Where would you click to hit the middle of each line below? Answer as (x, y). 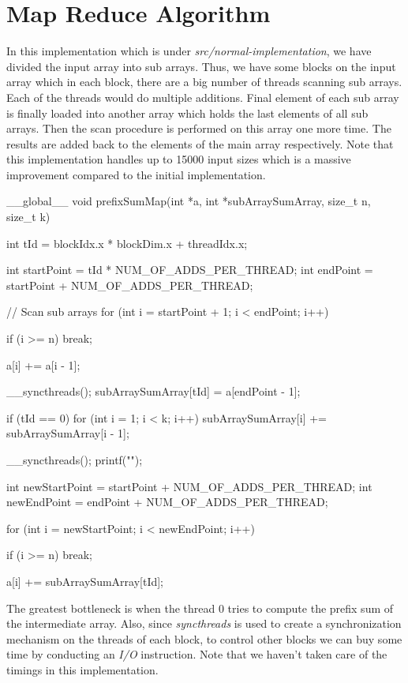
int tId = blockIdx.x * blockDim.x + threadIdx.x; (127, 243)
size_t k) (28, 217)
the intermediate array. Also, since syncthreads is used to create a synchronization (204, 623)
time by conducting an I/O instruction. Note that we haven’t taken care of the (197, 654)
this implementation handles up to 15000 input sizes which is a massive (179, 159)
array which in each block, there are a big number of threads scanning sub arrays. (204, 82)
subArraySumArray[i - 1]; (68, 433)
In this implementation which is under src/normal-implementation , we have (189, 51)
